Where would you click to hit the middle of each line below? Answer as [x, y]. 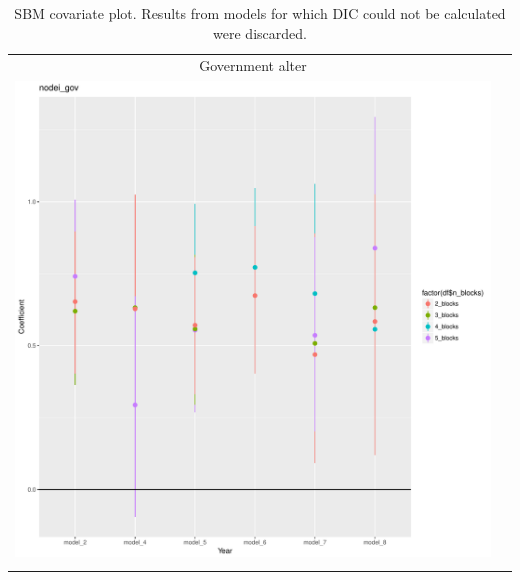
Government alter [253, 65]
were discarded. [260, 32]
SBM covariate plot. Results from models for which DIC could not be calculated [260, 13]
